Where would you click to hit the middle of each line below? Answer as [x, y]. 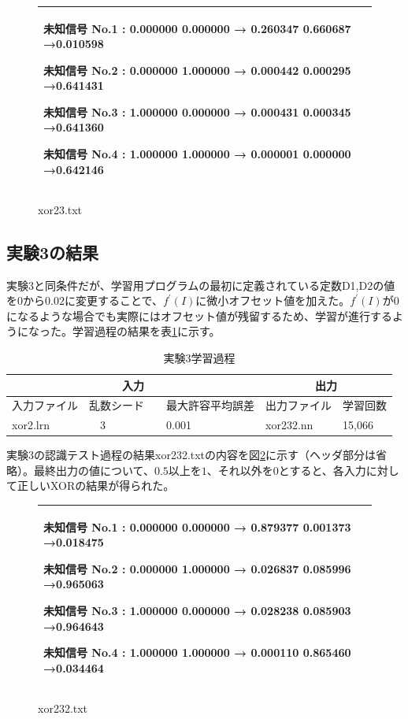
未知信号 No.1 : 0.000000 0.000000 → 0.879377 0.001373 [197, 526]
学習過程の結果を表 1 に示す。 [146, 331]
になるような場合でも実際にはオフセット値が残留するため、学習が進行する [199, 315]
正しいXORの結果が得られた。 [96, 486]
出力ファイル [299, 405]
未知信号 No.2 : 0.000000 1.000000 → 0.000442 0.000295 [197, 70]
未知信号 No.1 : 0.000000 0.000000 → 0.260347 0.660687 [197, 28]
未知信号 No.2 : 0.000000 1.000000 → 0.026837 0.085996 [197, 568]
